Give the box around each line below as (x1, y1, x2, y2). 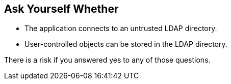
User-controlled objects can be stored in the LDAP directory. (24, 40, 227, 49)
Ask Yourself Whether (4, 3, 119, 15)
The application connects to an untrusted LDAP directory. (24, 24, 217, 33)
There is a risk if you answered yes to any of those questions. (4, 55, 211, 65)
